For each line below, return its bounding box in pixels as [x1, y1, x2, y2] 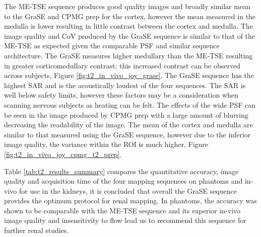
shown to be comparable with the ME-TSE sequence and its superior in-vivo [4, 205, 241, 215]
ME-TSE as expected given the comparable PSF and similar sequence [4, 40, 220, 51]
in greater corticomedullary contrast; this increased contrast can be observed [4, 60, 240, 70]
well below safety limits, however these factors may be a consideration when [4, 90, 238, 100]
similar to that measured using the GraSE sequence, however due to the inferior [4, 129, 251, 139]
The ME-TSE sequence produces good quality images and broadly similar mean [4, 1, 250, 11]
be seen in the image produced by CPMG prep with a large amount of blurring [4, 109, 248, 120]
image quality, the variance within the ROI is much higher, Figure [4, 139, 209, 149]
